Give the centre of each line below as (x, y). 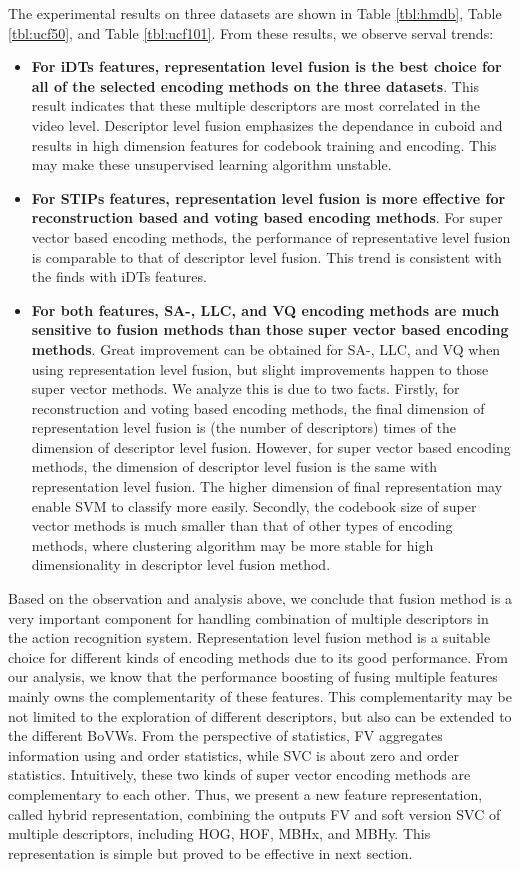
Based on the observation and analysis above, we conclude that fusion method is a (260, 598)
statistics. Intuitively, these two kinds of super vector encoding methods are (239, 774)
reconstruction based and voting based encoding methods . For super (267, 217)
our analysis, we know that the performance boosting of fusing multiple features (253, 676)
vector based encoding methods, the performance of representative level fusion (271, 236)
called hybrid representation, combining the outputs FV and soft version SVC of (254, 813)
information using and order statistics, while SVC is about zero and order (233, 754)
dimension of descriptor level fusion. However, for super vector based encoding (271, 446)
